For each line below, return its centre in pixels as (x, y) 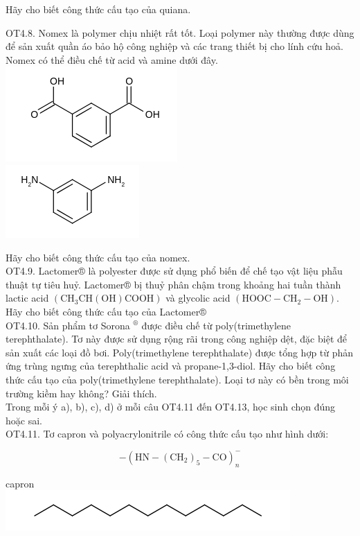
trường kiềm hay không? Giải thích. (81, 393)
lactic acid (27, 298)
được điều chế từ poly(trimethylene (216, 325)
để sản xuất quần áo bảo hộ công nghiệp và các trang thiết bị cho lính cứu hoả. (174, 46)
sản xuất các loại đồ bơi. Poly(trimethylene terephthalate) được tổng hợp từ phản (180, 352)
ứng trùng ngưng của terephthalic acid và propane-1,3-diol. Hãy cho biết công (171, 366)
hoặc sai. (24, 420)
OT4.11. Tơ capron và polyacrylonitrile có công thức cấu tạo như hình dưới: (167, 434)
